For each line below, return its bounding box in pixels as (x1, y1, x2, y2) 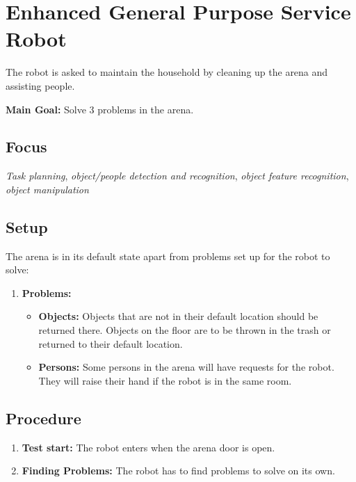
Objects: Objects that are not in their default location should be (38, 309, 318, 323)
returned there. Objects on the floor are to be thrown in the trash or (38, 323, 331, 337)
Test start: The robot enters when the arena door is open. (22, 440, 275, 454)
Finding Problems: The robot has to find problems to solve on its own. (22, 463, 335, 478)
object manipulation (6, 182, 89, 196)
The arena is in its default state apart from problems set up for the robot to (6, 248, 330, 263)
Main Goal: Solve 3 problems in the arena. (6, 102, 194, 116)
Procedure (6, 407, 81, 428)
